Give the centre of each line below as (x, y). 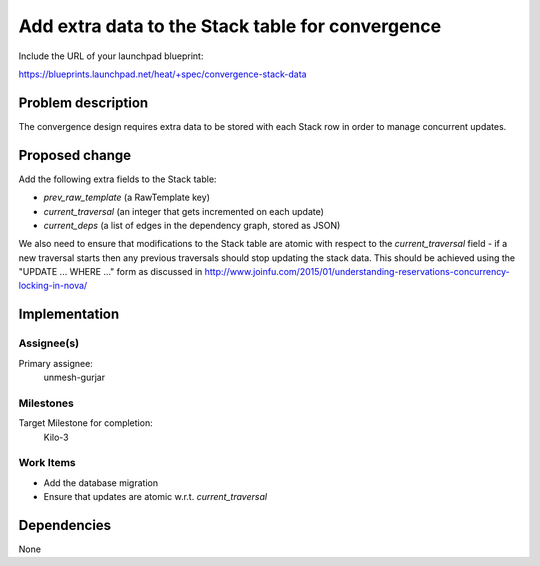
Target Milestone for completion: (86, 423)
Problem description (83, 102)
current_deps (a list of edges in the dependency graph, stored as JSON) (192, 225)
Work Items (47, 463)
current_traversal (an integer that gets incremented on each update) (184, 211)
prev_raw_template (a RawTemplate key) (126, 197)
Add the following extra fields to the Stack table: (117, 179)
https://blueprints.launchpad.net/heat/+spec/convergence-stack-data (162, 74)
